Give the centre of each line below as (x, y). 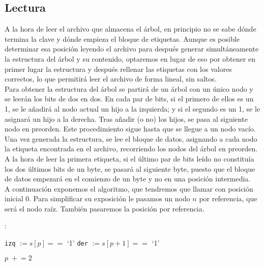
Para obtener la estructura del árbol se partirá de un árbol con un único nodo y (129, 88)
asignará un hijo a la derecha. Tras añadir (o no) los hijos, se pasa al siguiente (126, 118)
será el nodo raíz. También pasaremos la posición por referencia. (105, 208)
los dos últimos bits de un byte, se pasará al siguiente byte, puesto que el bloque (130, 168)
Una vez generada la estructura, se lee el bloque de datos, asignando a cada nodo (131, 138)
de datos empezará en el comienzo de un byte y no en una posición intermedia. (128, 179)
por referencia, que (228, 198)
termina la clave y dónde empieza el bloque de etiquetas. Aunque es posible (122, 38)
